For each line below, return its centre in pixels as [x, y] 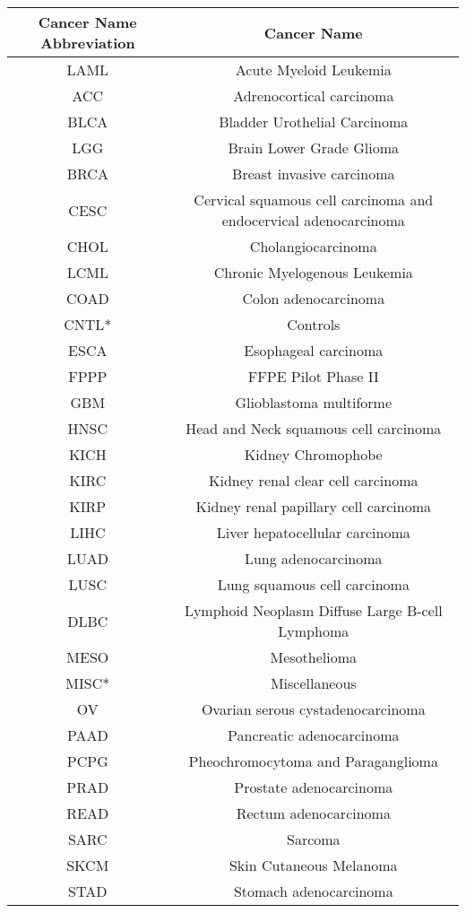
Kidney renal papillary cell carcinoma [313, 506]
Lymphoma [314, 631]
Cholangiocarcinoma [313, 246]
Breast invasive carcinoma [314, 174]
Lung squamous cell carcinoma [313, 584]
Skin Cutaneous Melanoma [313, 865]
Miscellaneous [313, 683]
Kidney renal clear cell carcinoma [314, 480]
